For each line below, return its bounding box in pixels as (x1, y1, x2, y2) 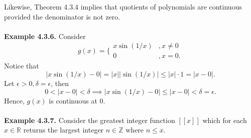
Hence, (4, 95, 25, 105)
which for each (202, 114, 247, 125)
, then (51, 78, 69, 88)
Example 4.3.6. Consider (4, 30, 86, 41)
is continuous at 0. (49, 95, 105, 105)
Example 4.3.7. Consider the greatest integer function (4, 114, 175, 125)
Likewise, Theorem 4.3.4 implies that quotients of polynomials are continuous (4, 1, 242, 11)
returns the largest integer (23, 124, 104, 135)
